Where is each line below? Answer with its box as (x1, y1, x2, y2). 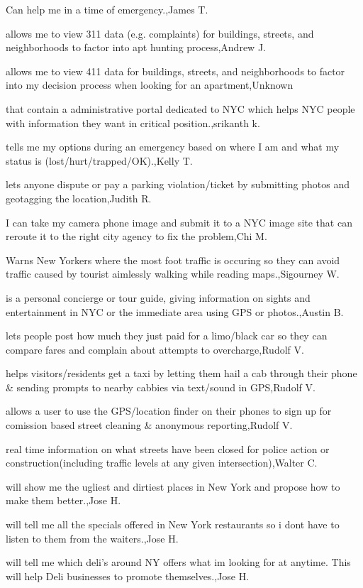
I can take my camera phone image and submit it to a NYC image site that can (6, 214, 352, 229)
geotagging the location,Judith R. (6, 190, 152, 205)
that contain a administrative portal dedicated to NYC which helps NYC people (6, 101, 355, 116)
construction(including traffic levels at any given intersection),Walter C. (6, 455, 318, 470)
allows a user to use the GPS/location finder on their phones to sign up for (6, 403, 332, 418)
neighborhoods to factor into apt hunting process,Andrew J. (6, 40, 266, 55)
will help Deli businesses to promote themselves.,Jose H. (6, 568, 250, 583)
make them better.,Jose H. (6, 493, 121, 508)
